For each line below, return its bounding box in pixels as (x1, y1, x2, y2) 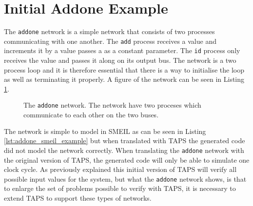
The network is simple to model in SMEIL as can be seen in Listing (4, 126, 206, 136)
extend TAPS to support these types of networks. (4, 193, 152, 203)
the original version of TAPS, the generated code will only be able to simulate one (4, 154, 250, 165)
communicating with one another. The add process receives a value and (4, 36, 216, 46)
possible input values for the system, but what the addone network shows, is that (4, 173, 247, 184)
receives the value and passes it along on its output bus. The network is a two (4, 55, 236, 65)
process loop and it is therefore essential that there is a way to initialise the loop (4, 64, 244, 75)
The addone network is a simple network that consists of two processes (4, 26, 215, 37)
